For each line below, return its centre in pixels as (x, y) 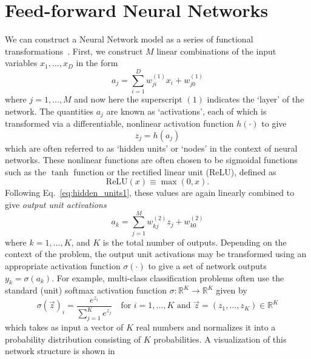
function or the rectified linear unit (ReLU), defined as (175, 171)
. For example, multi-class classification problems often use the (168, 277)
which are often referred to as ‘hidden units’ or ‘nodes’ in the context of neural (151, 148)
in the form (97, 63)
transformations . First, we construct (74, 51)
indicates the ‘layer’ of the (256, 99)
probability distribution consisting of (73, 339)
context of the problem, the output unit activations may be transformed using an (156, 254)
